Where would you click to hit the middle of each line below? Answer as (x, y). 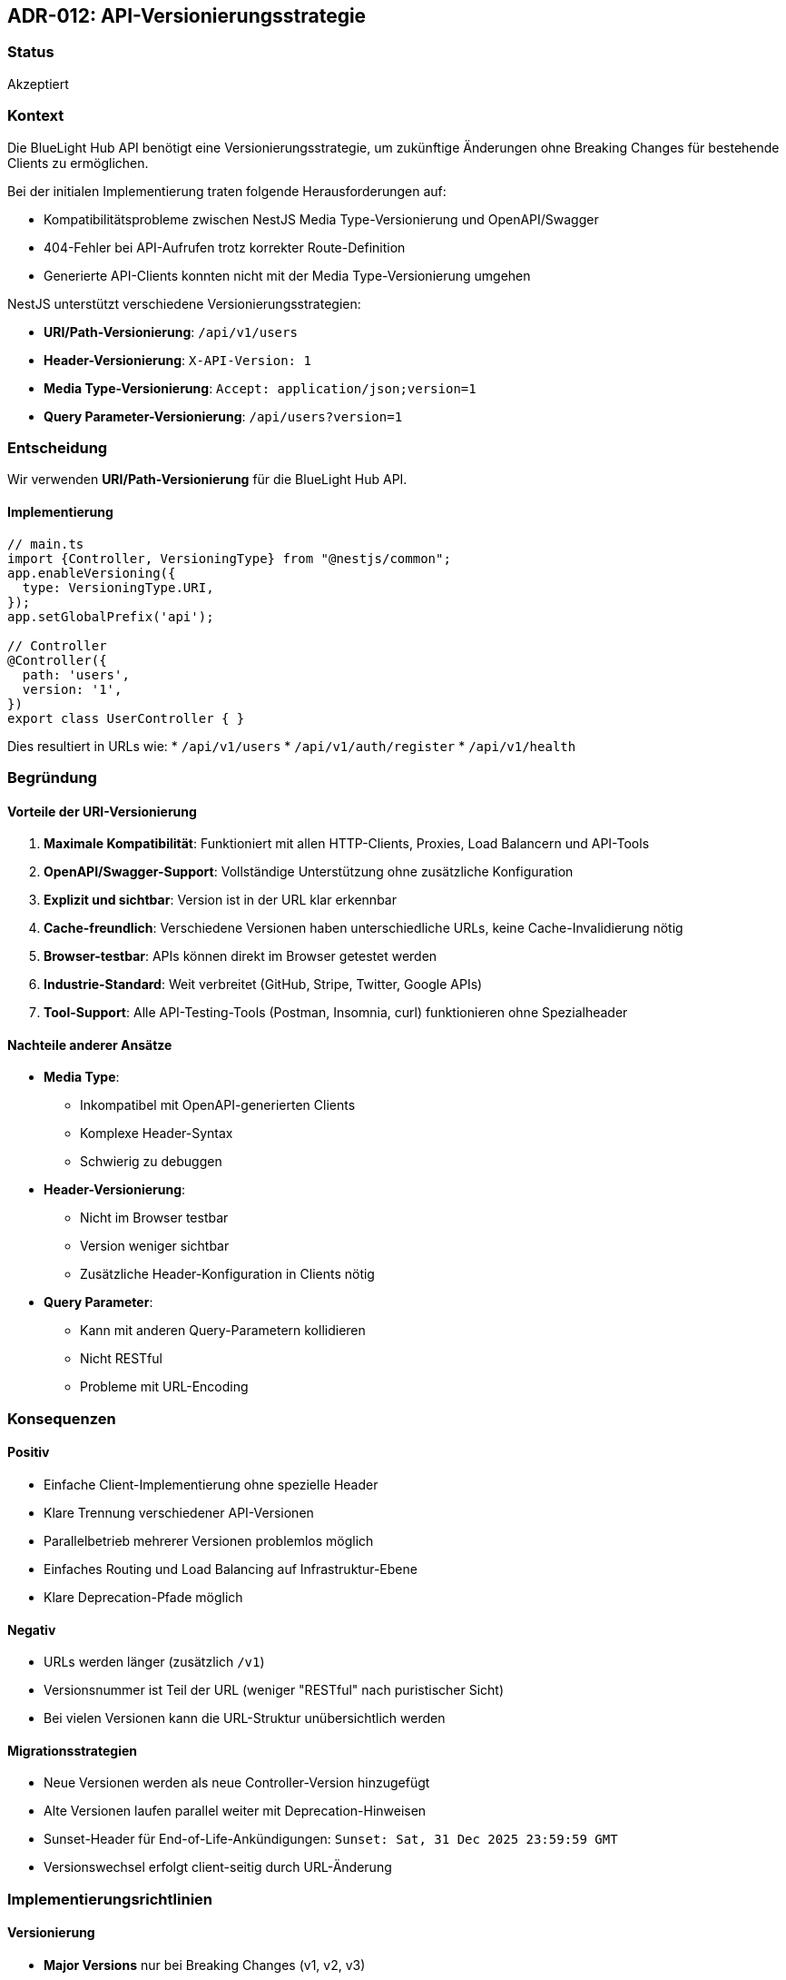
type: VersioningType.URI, (118, 587)
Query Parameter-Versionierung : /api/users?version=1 (223, 416)
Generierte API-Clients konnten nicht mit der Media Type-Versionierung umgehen (287, 275)
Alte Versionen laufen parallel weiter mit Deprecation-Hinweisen (235, 1811)
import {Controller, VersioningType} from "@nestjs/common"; (229, 558)
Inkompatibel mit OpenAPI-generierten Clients (218, 1105)
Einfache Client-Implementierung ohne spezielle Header (211, 1484)
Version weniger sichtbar (155, 1246)
